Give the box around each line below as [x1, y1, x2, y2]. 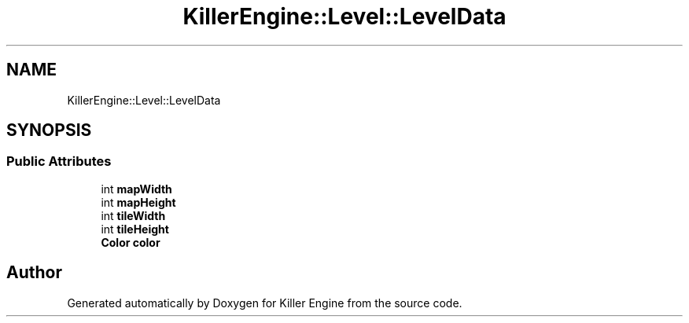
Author [6, 262, 62, 283]
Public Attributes [6, 153, 112, 170]
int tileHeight [101, 222, 169, 236]
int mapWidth [101, 182, 172, 196]
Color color [101, 235, 160, 249]
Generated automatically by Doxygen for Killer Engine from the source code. [67, 295, 462, 310]
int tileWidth [101, 208, 166, 222]
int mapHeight [101, 195, 176, 209]
